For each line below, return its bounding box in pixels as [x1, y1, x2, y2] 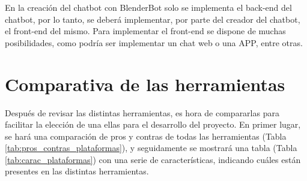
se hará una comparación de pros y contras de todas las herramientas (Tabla [5, 129, 287, 142]
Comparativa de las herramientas [5, 71, 285, 96]
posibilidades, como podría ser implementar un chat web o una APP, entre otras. [5, 36, 303, 49]
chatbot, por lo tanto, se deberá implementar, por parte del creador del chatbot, [5, 13, 300, 25]
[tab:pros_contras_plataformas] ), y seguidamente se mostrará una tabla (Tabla [5, 141, 297, 154]
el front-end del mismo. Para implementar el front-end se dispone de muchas [5, 25, 286, 37]
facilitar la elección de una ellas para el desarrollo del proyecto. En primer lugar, [5, 118, 301, 131]
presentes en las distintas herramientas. [5, 165, 149, 177]
